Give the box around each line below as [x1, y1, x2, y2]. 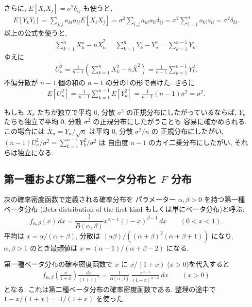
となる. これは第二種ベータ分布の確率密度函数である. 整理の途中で [4, 284, 216, 294]
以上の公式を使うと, [4, 27, 67, 37]
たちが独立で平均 [37, 107, 92, 117]
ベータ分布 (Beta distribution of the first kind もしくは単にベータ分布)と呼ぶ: [4, 203, 245, 214]
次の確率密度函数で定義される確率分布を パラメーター [4, 194, 176, 204]
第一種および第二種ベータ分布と [4, 171, 157, 186]
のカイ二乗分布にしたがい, [148, 137, 232, 147]
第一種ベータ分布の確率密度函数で [4, 259, 113, 269]
